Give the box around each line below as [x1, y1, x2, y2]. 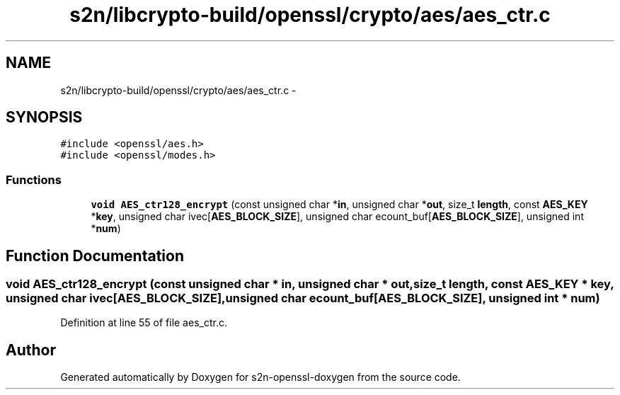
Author [6, 340, 56, 359]
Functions [6, 172, 62, 187]
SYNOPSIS [6, 108, 83, 127]
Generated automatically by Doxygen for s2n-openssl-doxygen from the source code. [60, 371, 461, 384]
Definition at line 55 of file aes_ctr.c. [60, 316, 227, 329]
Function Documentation [6, 246, 184, 265]
